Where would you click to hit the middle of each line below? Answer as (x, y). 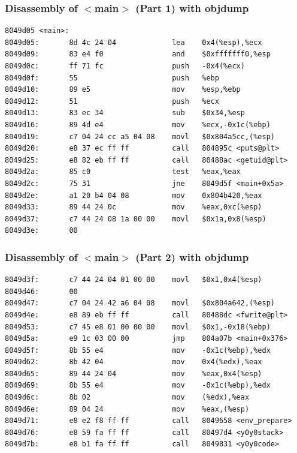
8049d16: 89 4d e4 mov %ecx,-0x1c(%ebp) (138, 124)
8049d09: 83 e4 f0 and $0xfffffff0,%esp (138, 54)
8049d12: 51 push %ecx (112, 101)
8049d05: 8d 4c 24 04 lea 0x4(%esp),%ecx (134, 42)
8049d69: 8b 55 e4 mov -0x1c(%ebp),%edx (138, 385)
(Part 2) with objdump (192, 256)
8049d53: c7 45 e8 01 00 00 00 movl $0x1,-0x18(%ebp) (138, 327)
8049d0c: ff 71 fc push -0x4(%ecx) (125, 66)
